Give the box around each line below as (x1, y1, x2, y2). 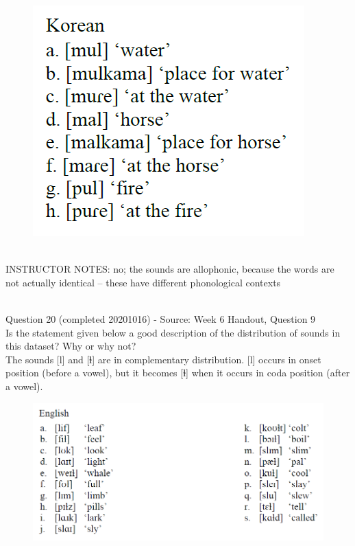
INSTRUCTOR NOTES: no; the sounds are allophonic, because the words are (5, 262, 334, 276)
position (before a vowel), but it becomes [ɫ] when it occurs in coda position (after (5, 365, 350, 380)
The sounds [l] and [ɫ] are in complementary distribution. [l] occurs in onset (5, 352, 321, 366)
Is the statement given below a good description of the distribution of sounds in (5, 325, 341, 339)
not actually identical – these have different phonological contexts (5, 275, 281, 289)
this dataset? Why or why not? (5, 339, 136, 353)
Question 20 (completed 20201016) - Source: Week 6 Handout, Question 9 (5, 311, 316, 326)
